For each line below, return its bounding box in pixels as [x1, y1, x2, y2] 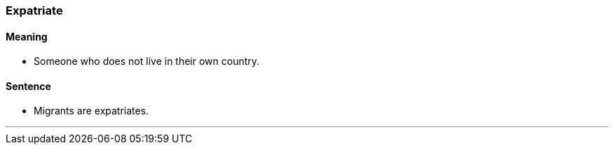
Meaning [6, 30, 48, 43]
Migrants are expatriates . [34, 105, 149, 117]
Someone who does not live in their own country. [34, 55, 260, 68]
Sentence [6, 80, 51, 92]
